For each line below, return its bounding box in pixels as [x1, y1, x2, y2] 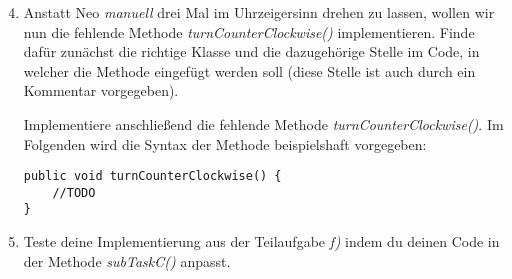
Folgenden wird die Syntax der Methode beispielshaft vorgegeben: [23, 133, 427, 154]
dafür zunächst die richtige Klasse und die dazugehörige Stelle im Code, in [23, 41, 480, 62]
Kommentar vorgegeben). [23, 80, 179, 101]
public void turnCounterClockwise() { [23, 169, 282, 184]
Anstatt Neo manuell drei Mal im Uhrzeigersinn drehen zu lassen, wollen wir [23, 2, 495, 22]
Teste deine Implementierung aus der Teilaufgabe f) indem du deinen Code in [23, 231, 500, 252]
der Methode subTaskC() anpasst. [23, 250, 231, 271]
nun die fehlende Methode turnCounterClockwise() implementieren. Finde [23, 21, 475, 42]
